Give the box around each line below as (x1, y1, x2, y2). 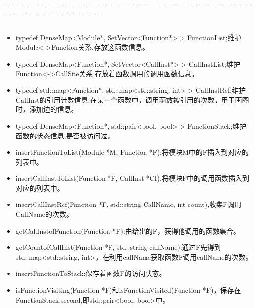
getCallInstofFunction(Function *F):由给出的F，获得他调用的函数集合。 (15, 225, 240, 236)
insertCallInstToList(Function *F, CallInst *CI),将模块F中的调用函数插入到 (15, 173, 250, 183)
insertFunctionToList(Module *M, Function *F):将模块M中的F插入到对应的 (15, 147, 249, 157)
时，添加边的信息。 (15, 104, 78, 114)
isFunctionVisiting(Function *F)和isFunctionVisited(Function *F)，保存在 (15, 285, 241, 295)
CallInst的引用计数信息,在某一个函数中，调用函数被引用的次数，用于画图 (15, 94, 249, 104)
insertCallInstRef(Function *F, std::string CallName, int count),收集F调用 (15, 199, 242, 209)
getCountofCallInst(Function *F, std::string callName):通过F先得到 (15, 242, 221, 252)
